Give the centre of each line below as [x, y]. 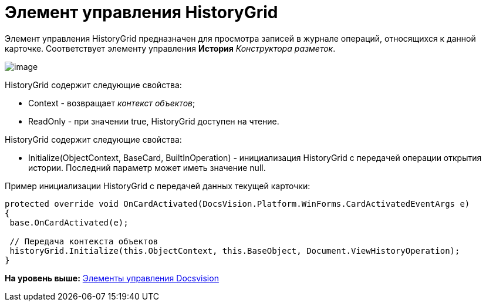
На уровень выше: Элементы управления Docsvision [112, 278]
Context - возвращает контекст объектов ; [112, 103]
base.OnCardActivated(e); [69, 222]
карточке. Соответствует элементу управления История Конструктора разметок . [170, 48]
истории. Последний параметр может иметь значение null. [147, 167]
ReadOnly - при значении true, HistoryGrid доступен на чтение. [154, 121]
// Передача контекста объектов [84, 241]
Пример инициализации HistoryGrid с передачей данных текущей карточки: [158, 186]
